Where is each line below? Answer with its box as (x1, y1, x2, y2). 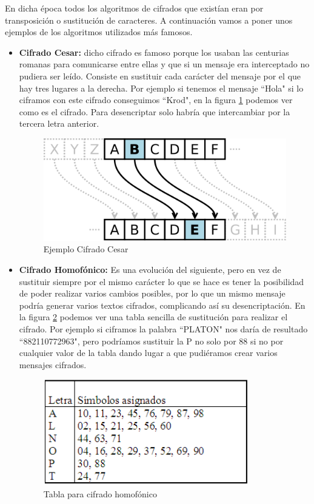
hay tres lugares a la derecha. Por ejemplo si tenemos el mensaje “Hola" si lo (19, 81, 304, 94)
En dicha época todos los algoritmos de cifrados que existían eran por (5, 2, 264, 14)
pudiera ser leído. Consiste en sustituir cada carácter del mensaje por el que (19, 69, 301, 82)
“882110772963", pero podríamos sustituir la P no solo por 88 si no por (19, 334, 284, 347)
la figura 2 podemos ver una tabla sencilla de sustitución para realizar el (19, 311, 288, 323)
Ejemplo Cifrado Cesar (43, 243, 129, 255)
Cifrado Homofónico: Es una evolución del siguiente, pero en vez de (19, 263, 281, 275)
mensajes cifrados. (19, 358, 87, 371)
